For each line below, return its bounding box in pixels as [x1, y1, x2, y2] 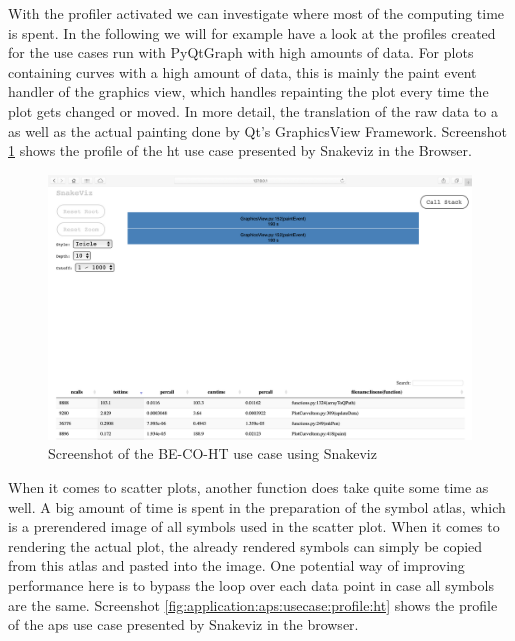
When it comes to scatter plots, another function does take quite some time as [8, 476, 489, 497]
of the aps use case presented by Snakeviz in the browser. [8, 614, 359, 635]
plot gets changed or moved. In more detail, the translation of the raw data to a [8, 100, 498, 121]
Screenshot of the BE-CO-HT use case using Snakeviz [48, 443, 377, 464]
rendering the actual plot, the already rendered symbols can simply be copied [8, 535, 483, 556]
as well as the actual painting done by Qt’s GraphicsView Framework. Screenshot [8, 120, 507, 141]
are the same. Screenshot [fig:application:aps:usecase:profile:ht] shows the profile [8, 594, 498, 615]
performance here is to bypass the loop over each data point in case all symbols [8, 574, 494, 595]
